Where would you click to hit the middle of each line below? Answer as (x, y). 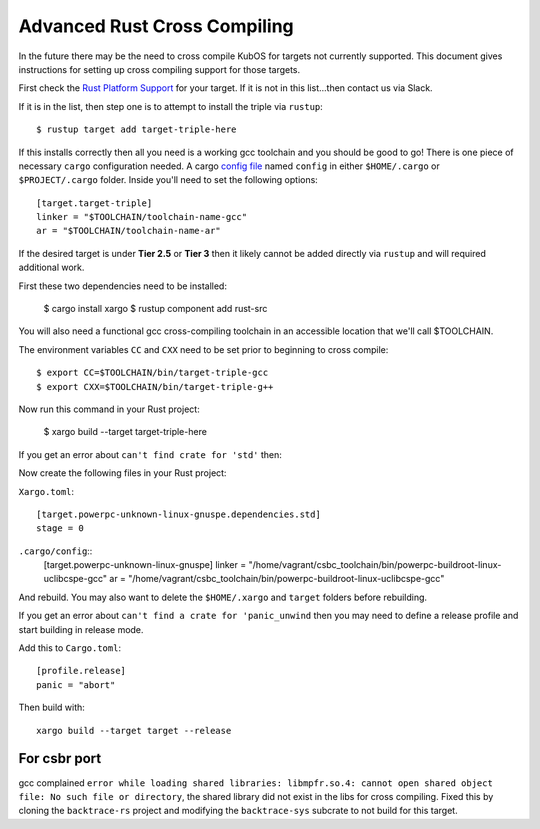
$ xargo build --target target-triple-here (125, 432)
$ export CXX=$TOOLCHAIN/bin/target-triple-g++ (155, 386)
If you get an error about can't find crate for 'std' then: (150, 454)
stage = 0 (60, 528)
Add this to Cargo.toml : (70, 648)
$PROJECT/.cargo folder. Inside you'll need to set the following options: (168, 180)
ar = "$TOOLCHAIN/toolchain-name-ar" (129, 231)
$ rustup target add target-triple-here (136, 129)
